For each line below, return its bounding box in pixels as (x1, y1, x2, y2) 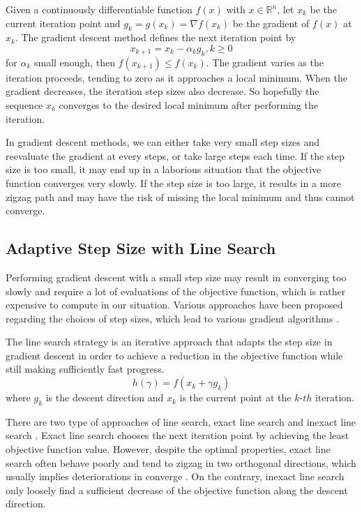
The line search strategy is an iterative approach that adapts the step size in (6, 334, 333, 349)
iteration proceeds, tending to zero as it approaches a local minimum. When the (6, 70, 347, 84)
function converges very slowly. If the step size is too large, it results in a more (6, 175, 341, 190)
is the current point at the (179, 390, 292, 405)
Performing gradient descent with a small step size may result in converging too (6, 269, 347, 284)
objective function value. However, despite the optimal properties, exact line (6, 442, 331, 456)
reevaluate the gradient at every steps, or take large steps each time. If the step (6, 148, 345, 163)
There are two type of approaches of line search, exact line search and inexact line (6, 414, 356, 429)
